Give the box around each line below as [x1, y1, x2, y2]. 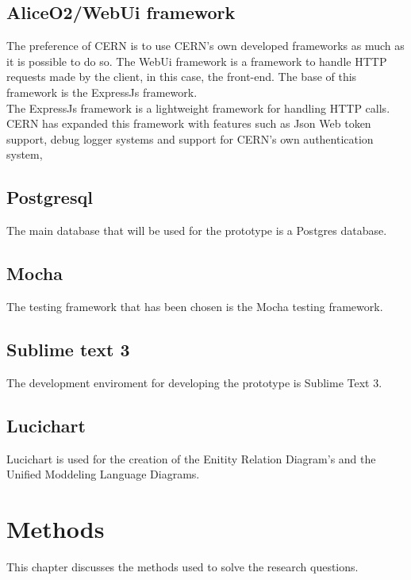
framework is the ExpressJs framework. [6, 83, 198, 100]
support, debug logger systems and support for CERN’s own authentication [6, 130, 374, 147]
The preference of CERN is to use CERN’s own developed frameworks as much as [6, 37, 405, 54]
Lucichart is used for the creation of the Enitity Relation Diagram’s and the [6, 450, 376, 467]
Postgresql [6, 185, 93, 209]
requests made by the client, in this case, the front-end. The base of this [6, 68, 357, 85]
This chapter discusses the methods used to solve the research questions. [6, 558, 359, 574]
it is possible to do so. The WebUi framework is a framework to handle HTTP [6, 52, 387, 69]
